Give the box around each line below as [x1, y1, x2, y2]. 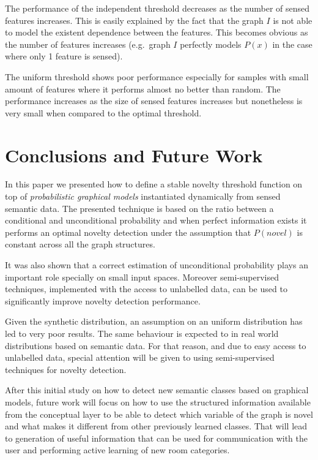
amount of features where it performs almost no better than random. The [5, 82, 281, 95]
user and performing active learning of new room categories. [5, 443, 230, 456]
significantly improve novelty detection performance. [5, 294, 201, 307]
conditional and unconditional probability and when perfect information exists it [5, 214, 307, 227]
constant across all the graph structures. [5, 238, 155, 251]
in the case [272, 37, 312, 50]
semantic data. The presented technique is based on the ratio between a [5, 202, 274, 214]
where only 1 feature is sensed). [5, 50, 123, 62]
